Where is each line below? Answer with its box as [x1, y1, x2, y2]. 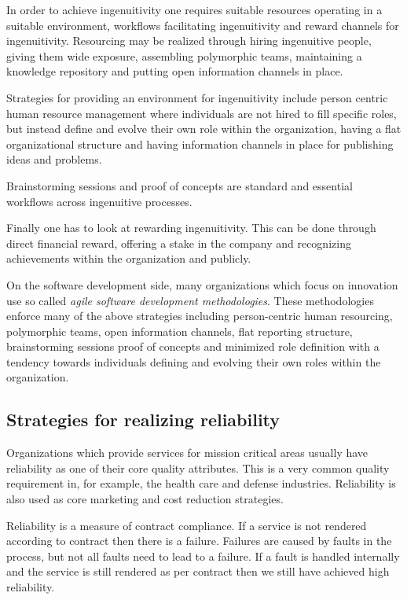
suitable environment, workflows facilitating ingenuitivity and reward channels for [6, 17, 399, 33]
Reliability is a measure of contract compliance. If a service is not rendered [6, 517, 367, 533]
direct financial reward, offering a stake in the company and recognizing [6, 234, 351, 251]
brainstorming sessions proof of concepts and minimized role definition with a [6, 338, 379, 355]
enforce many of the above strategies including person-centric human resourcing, [6, 307, 393, 324]
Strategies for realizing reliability [6, 407, 280, 432]
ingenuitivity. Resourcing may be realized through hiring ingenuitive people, [6, 32, 372, 49]
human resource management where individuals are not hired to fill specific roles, [6, 105, 397, 121]
